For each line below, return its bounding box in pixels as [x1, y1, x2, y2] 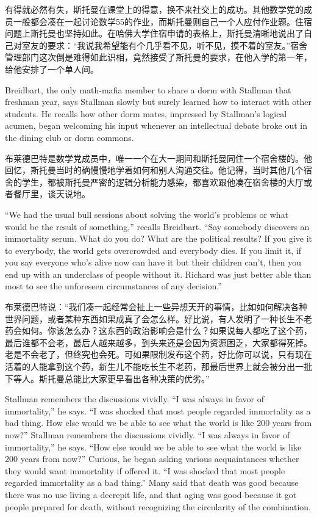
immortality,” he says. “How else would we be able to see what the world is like [5, 440, 302, 453]
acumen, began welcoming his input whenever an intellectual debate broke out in [5, 119, 307, 132]
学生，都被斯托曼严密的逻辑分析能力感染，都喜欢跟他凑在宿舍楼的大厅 [21, 175, 304, 188]
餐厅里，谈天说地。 [13, 187, 90, 200]
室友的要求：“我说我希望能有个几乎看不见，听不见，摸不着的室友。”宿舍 [21, 38, 308, 51]
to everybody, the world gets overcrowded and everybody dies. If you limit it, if [5, 244, 302, 256]
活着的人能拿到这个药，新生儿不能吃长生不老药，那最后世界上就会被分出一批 [5, 360, 312, 373]
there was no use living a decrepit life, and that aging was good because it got [5, 488, 297, 501]
